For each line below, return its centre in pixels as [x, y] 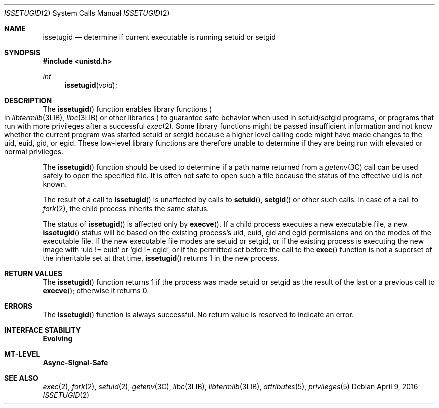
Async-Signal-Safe [75, 363]
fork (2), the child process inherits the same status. [126, 208]
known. [55, 184]
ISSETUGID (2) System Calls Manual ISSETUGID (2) [87, 13]
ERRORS [18, 306]
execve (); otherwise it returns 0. [96, 290]
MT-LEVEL [22, 354]
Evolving [58, 339]
